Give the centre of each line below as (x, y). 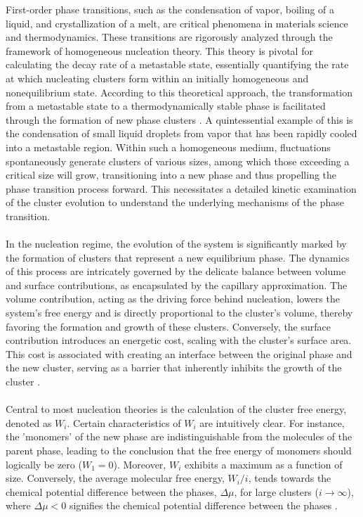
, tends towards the (290, 478)
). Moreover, (140, 464)
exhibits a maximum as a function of (263, 464)
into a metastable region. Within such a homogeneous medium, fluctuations (168, 147)
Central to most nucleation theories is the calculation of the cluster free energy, (176, 409)
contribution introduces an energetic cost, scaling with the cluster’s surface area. (179, 340)
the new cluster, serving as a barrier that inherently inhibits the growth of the (174, 368)
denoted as (29, 422)
